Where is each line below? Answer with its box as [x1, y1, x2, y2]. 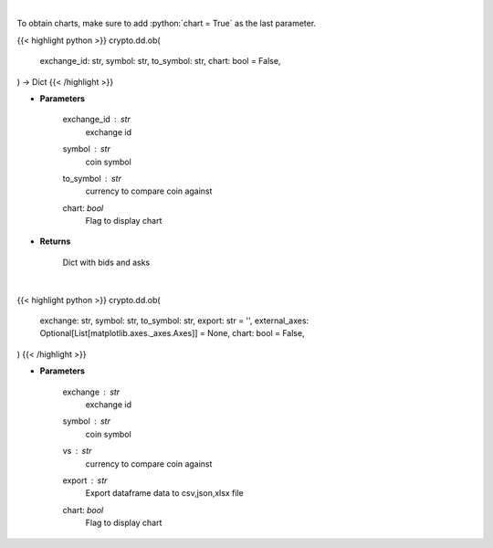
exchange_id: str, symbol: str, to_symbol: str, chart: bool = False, [39, 56, 281, 67]
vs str [62, 446, 92, 457]
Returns [39, 236, 71, 247]
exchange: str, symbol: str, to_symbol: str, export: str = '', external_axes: [39, 315, 309, 326]
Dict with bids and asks [62, 257, 151, 268]
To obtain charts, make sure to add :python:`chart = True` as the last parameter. [16, 18, 317, 29]
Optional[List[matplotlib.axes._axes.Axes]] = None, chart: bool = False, [39, 328, 305, 339]
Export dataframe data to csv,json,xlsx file [85, 488, 244, 499]
